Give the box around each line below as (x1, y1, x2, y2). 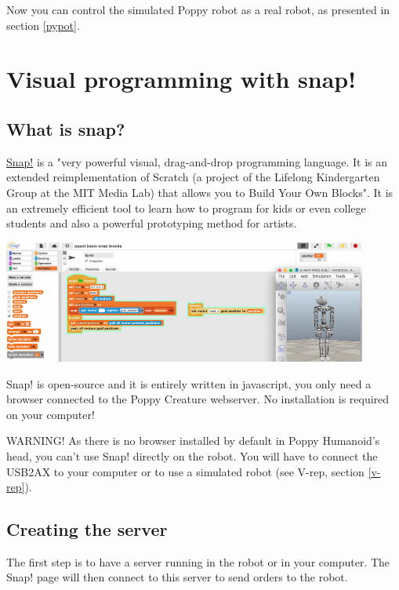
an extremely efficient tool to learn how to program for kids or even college (6, 199, 366, 216)
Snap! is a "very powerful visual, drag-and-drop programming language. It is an (6, 153, 388, 169)
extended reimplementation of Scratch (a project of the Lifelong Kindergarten (6, 169, 380, 185)
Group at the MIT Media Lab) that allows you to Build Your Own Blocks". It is (6, 184, 394, 200)
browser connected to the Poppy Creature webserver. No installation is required (6, 391, 390, 407)
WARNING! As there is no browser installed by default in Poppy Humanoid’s (6, 432, 380, 449)
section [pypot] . (6, 16, 80, 33)
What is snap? (6, 116, 125, 140)
